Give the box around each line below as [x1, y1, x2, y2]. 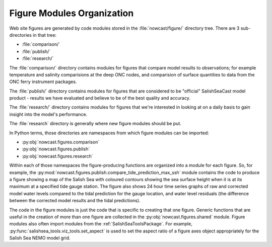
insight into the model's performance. [9, 111, 88, 117]
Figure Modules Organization [9, 8, 134, 19]
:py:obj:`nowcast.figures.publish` [22, 146, 90, 152]
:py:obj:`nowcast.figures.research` [22, 153, 93, 159]
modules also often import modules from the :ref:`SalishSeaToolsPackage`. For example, [9, 221, 192, 227]
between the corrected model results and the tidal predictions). [9, 198, 141, 204]
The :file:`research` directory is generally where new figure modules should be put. [9, 121, 181, 127]
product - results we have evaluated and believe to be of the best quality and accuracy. [9, 95, 191, 101]
